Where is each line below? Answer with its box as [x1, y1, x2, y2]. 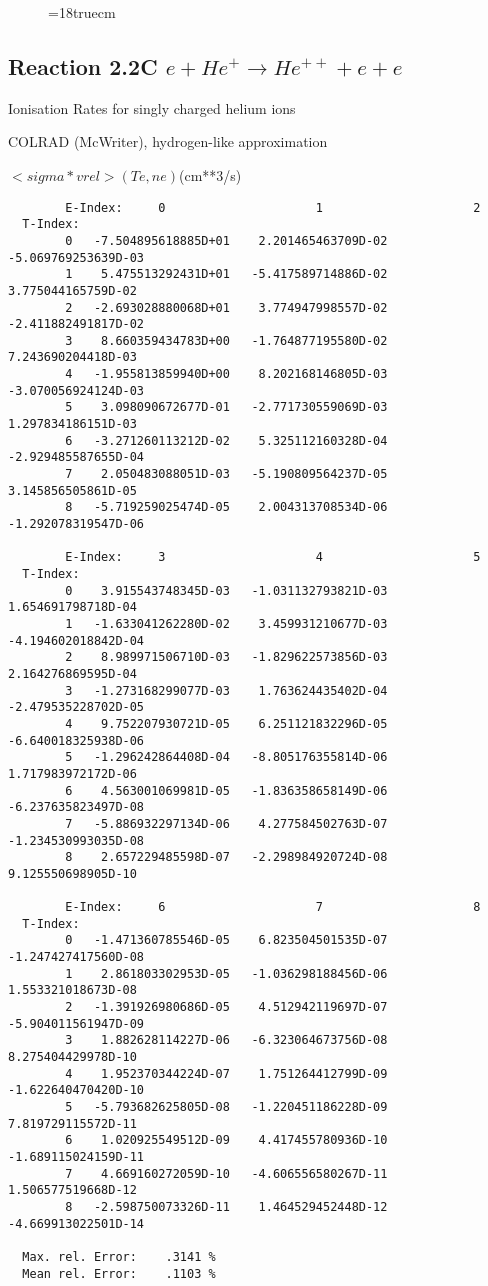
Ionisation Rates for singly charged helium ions [8, 97, 296, 118]
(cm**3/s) [178, 164, 242, 185]
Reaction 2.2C [8, 50, 158, 81]
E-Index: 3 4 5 [65, 550, 481, 565]
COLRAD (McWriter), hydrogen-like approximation [8, 131, 328, 152]
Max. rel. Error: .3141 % [22, 1249, 216, 1264]
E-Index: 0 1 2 [65, 200, 481, 215]
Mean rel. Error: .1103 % [22, 1266, 216, 1281]
